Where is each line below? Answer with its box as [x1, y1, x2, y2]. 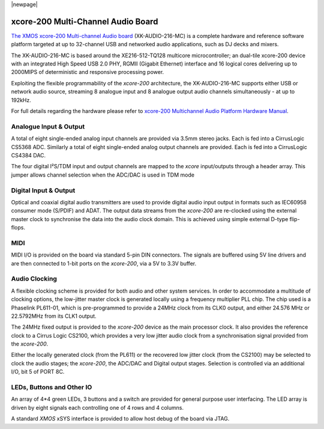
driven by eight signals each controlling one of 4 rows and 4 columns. [11, 404, 184, 411]
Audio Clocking [11, 275, 57, 283]
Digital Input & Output [11, 186, 76, 195]
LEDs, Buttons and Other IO [11, 383, 92, 391]
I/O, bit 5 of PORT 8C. [11, 368, 65, 376]
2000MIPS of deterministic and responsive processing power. [11, 68, 164, 76]
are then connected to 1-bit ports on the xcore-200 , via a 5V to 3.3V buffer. [11, 260, 197, 267]
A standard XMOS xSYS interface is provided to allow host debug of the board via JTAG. [11, 415, 230, 422]
